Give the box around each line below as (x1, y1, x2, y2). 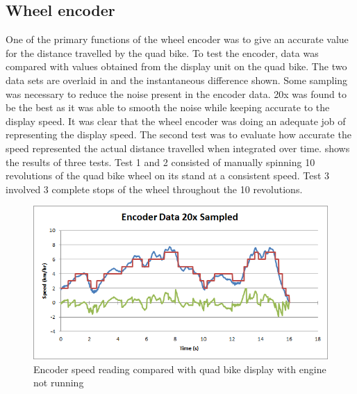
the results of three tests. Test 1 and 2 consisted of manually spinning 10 (6, 154, 315, 169)
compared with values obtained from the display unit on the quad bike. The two (6, 59, 347, 74)
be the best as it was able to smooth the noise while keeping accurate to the (6, 100, 330, 115)
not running (33, 375, 84, 390)
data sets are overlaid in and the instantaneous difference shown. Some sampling (6, 72, 348, 87)
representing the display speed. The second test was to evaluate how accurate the (6, 127, 351, 142)
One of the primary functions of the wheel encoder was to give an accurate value (6, 32, 349, 47)
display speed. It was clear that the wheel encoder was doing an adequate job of (6, 113, 346, 128)
